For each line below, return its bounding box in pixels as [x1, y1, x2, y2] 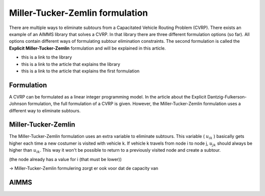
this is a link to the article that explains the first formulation [21, 68, 140, 74]
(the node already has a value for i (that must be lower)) [9, 156, 122, 162]
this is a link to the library [21, 54, 72, 60]
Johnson [9, 101, 27, 107]
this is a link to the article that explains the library [21, 61, 120, 67]
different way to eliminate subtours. [9, 107, 81, 113]
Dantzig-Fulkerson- [207, 94, 247, 99]
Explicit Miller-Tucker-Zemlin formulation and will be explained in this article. [9, 45, 166, 51]
